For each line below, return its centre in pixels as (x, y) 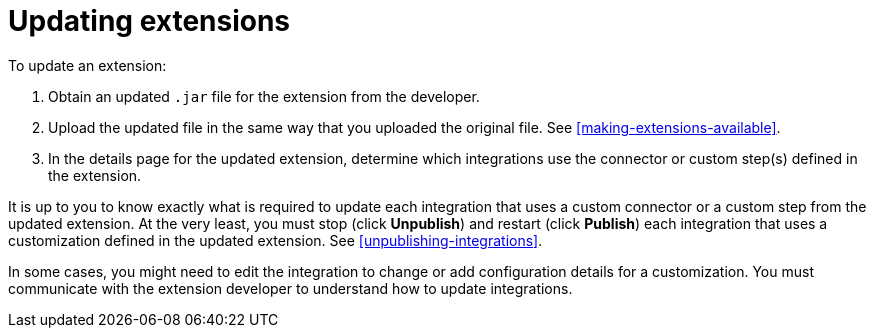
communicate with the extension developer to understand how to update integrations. (290, 288)
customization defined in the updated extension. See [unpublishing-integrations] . (275, 240)
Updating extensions (149, 21)
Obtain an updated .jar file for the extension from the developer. (264, 96)
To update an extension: (87, 65)
